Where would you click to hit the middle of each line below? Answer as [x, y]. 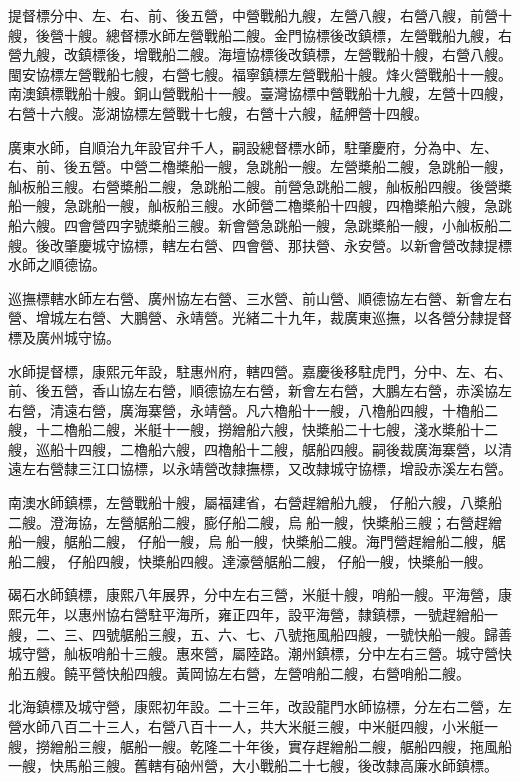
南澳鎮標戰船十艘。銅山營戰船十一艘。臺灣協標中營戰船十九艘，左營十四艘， [260, 93]
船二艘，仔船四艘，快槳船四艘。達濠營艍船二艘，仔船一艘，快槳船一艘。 [250, 560]
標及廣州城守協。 [64, 336]
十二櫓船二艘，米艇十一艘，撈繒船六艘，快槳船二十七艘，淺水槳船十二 [266, 429]
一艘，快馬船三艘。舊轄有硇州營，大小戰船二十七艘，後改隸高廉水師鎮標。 [253, 765]
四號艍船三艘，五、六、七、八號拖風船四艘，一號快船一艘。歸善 [301, 633]
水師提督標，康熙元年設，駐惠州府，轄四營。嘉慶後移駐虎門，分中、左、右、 [260, 370]
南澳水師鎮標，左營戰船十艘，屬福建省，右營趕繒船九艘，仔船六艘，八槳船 [255, 502]
